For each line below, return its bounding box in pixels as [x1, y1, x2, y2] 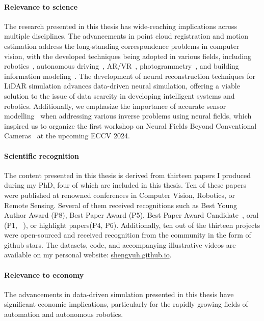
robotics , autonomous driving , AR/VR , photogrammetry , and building [4, 61, 239, 71]
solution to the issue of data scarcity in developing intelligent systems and [4, 90, 235, 101]
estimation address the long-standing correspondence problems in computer [4, 40, 240, 51]
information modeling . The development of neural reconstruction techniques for [4, 70, 256, 81]
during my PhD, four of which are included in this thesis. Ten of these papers [4, 180, 247, 190]
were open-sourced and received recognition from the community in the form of [4, 229, 251, 240]
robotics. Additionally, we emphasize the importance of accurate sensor [4, 100, 226, 111]
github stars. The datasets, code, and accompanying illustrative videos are [4, 239, 236, 250]
